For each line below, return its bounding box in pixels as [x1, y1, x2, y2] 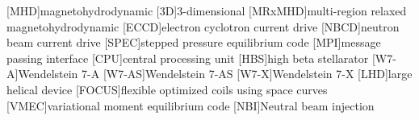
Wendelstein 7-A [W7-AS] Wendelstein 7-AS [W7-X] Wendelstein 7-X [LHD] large [18, 65, 413, 82]
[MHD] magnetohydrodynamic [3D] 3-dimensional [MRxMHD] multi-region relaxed [6, 2, 407, 19]
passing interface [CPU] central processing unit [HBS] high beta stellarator [6, 49, 369, 66]
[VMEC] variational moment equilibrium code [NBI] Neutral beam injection [6, 97, 375, 114]
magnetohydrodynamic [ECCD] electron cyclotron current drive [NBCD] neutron [6, 18, 400, 35]
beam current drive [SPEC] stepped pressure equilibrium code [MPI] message [6, 34, 381, 51]
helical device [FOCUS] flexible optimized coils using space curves [6, 81, 328, 97]
